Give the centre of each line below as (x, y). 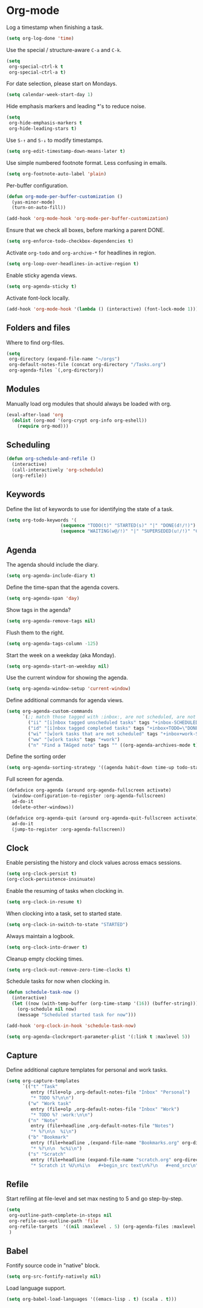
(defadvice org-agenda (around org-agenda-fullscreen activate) (89, 790)
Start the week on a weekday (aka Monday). (61, 655)
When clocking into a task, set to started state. (64, 913)
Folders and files (38, 328)
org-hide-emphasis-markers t (46, 123)
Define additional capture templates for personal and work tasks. (87, 1070)
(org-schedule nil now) (47, 1010)
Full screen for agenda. (35, 779)
